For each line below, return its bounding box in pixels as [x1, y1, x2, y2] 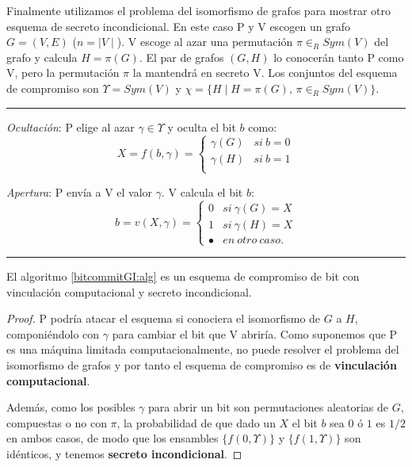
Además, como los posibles [6, 399, 135, 415]
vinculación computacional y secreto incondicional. [6, 283, 252, 300]
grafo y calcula [6, 48, 78, 65]
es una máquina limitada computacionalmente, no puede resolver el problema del [6, 341, 399, 358]
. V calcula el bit [162, 183, 243, 200]
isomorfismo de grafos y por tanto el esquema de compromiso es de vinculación [6, 356, 397, 373]
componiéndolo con [6, 325, 100, 342]
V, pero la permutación [6, 64, 120, 81]
